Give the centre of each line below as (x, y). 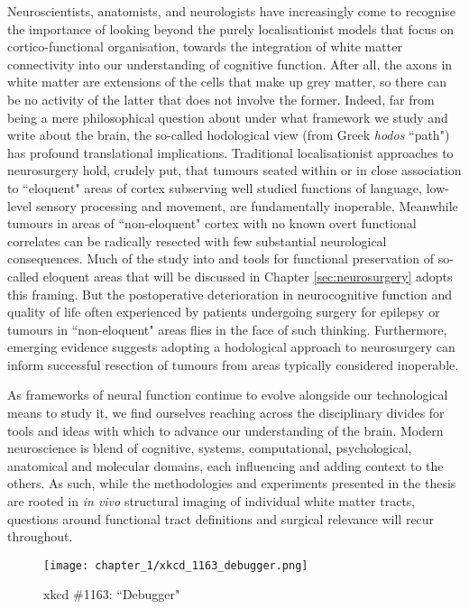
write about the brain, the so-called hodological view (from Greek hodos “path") (229, 135)
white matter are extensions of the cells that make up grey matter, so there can (227, 82)
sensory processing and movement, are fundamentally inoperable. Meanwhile (247, 205)
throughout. (40, 536)
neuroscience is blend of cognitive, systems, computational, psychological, (210, 448)
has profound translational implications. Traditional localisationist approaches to (230, 152)
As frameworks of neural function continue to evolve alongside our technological (228, 395)
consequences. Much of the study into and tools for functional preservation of (221, 258)
